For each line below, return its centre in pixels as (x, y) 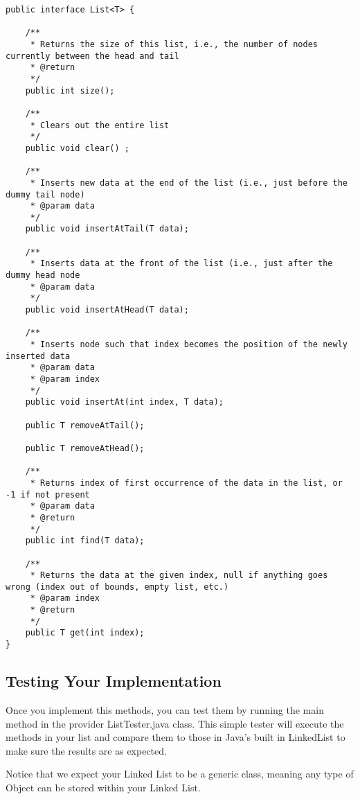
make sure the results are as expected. (86, 750)
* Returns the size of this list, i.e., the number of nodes (174, 44)
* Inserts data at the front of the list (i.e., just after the (181, 264)
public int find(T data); (85, 541)
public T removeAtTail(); (85, 425)
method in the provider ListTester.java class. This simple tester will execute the (175, 723)
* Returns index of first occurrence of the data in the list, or (186, 483)
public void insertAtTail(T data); (107, 229)
